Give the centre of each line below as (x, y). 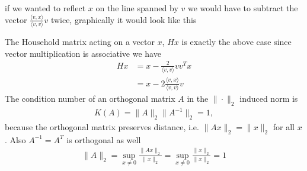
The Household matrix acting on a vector (80, 42)
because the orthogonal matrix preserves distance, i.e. (102, 127)
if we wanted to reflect (45, 8)
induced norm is (269, 98)
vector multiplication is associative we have (83, 53)
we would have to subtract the (243, 8)
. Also (15, 139)
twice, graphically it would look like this (124, 19)
